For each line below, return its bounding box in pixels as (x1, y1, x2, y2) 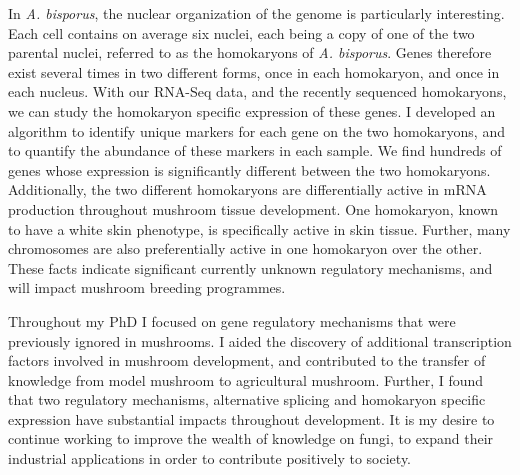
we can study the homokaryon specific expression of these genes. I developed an (8, 100, 496, 121)
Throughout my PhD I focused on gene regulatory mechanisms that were (8, 310, 456, 331)
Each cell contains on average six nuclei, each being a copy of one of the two (8, 22, 475, 43)
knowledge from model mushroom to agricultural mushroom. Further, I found (8, 369, 484, 390)
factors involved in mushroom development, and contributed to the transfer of (8, 350, 486, 371)
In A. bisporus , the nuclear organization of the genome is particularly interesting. (8, 3, 505, 23)
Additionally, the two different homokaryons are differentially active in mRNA (8, 179, 487, 200)
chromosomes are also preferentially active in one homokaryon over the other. (8, 238, 483, 259)
